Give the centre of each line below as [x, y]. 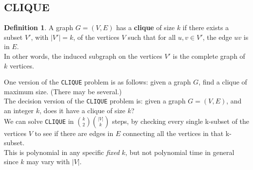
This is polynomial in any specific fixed [62, 152]
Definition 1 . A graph [39, 27]
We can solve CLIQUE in [39, 121]
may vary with [48, 161]
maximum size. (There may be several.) [63, 91]
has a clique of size [146, 27]
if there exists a [206, 27]
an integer [19, 110]
